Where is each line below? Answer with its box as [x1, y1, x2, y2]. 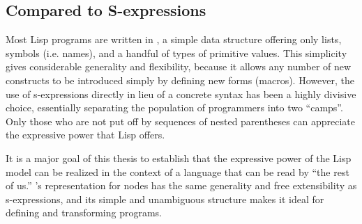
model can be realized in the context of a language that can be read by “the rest [6, 164, 349, 179]
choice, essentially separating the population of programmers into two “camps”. [6, 100, 343, 115]
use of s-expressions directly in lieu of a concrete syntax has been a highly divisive [6, 86, 356, 101]
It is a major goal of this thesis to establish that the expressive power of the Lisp [6, 150, 352, 165]
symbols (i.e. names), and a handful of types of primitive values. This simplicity [6, 45, 347, 60]
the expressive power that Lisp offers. [6, 127, 165, 142]
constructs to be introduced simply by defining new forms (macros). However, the [6, 72, 354, 87]
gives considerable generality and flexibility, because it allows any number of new [6, 59, 352, 74]
